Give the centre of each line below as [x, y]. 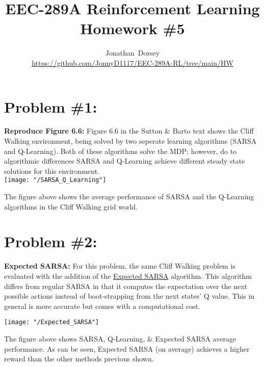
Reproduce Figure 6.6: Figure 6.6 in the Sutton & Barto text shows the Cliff [129, 131]
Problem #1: [51, 106]
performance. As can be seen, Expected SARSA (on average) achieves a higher [127, 348]
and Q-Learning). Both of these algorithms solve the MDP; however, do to [121, 151]
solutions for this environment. [52, 171]
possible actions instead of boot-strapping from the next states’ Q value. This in [129, 296]
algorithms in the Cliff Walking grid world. [71, 206]
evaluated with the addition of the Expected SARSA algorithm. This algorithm [128, 276]
